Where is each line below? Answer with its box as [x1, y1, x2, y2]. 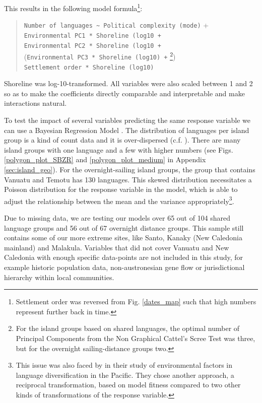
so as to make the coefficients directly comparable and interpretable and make [4, 88, 245, 98]
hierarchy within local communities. [4, 272, 114, 282]
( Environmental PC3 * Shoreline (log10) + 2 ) [24, 50, 176, 61]
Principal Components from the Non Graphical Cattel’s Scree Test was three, [16, 332, 255, 343]
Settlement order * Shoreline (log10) [24, 63, 154, 71]
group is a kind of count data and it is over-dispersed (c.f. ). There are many [4, 135, 241, 145]
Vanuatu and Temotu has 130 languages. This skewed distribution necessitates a [4, 174, 252, 184]
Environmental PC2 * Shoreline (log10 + [24, 42, 161, 49]
